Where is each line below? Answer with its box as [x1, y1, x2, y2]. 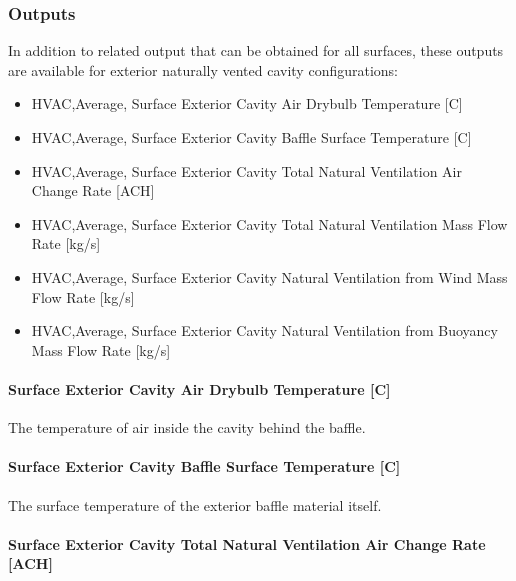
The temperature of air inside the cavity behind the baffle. [8, 417, 366, 438]
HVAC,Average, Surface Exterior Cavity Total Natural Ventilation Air [31, 160, 462, 181]
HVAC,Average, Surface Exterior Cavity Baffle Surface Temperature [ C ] [31, 127, 472, 147]
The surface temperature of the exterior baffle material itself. [8, 494, 382, 515]
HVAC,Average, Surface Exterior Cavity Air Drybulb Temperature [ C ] [31, 93, 463, 114]
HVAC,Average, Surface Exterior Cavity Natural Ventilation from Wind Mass [31, 266, 508, 287]
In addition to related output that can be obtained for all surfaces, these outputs [8, 40, 504, 61]
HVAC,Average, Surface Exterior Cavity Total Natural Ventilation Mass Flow [31, 213, 508, 234]
